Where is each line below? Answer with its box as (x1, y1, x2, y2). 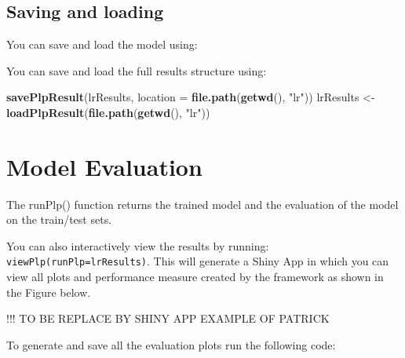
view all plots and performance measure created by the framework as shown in (6, 268, 384, 285)
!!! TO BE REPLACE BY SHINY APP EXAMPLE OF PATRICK (6, 310, 330, 327)
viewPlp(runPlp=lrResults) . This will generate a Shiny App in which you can (6, 253, 389, 269)
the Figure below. (6, 283, 91, 300)
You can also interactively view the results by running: (6, 237, 269, 254)
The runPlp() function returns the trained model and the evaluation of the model (6, 195, 399, 212)
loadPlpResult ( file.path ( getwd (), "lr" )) (6, 104, 210, 120)
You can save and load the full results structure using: (6, 62, 267, 79)
